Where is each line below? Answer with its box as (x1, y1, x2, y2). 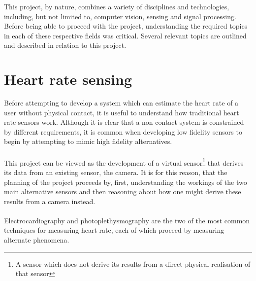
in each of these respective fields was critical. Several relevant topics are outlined (4, 30, 247, 40)
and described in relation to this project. (4, 40, 127, 50)
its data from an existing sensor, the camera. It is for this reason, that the (4, 167, 227, 177)
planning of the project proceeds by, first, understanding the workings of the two (4, 176, 247, 187)
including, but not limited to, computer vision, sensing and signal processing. (4, 11, 236, 21)
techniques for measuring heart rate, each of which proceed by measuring (4, 225, 224, 235)
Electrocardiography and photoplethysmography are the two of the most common (4, 215, 250, 225)
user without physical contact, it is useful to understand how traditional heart (4, 107, 239, 117)
